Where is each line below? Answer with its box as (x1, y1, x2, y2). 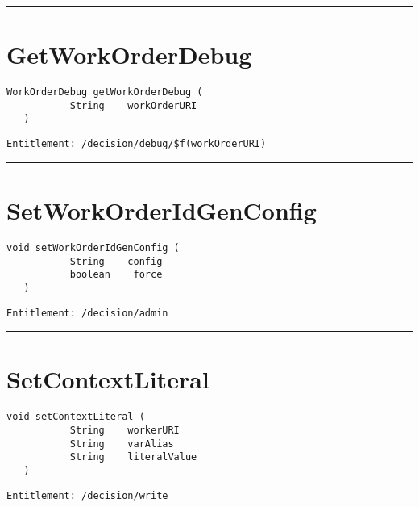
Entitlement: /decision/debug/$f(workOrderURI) (6, 138, 267, 150)
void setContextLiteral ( (6, 411, 145, 423)
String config (69, 255, 163, 267)
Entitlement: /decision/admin (6, 307, 168, 319)
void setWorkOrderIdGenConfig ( (6, 241, 180, 253)
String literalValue (69, 451, 197, 463)
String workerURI (69, 424, 180, 436)
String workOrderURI (69, 99, 197, 111)
